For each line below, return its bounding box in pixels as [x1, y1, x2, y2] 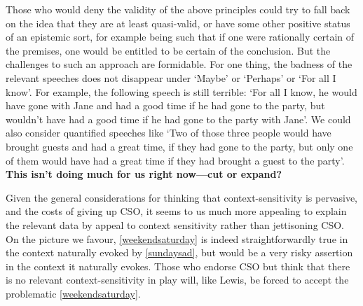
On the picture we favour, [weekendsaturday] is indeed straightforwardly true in [6, 231, 348, 246]
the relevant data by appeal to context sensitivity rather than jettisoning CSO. [6, 217, 344, 232]
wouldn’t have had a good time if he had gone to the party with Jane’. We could [6, 111, 351, 126]
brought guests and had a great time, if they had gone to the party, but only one [6, 139, 353, 153]
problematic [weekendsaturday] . [6, 286, 141, 300]
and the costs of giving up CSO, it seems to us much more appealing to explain [6, 204, 347, 218]
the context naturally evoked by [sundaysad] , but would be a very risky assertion [6, 245, 353, 260]
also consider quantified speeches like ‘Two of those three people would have [6, 125, 331, 140]
